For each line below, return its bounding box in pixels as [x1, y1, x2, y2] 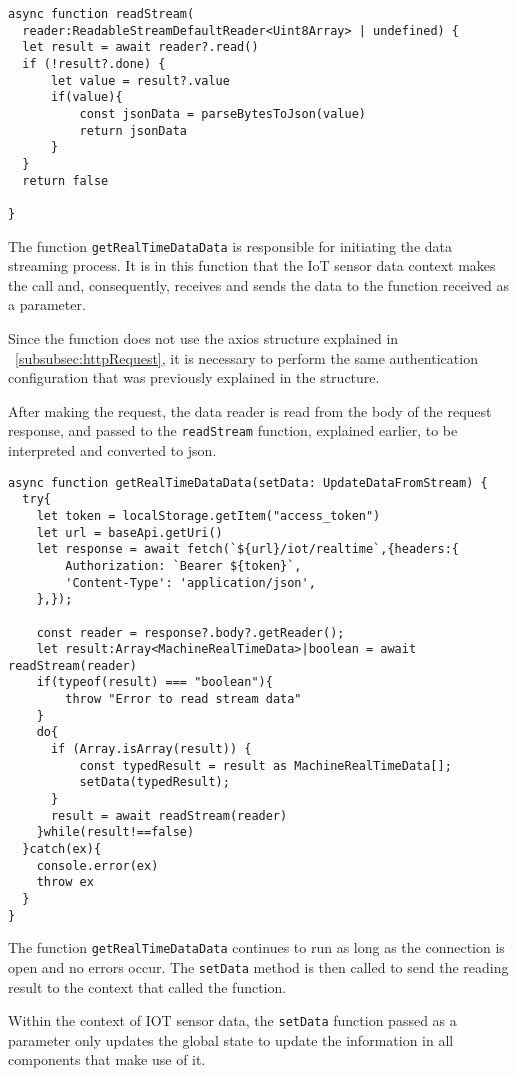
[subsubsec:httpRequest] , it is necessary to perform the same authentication [15, 347, 478, 368]
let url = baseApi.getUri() [36, 525, 223, 540]
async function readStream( [8, 7, 195, 21]
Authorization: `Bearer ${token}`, [65, 558, 302, 573]
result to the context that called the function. [8, 976, 287, 997]
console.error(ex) [36, 858, 159, 873]
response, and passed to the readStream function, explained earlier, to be [8, 420, 458, 441]
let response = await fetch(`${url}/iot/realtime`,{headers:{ [36, 542, 460, 557]
